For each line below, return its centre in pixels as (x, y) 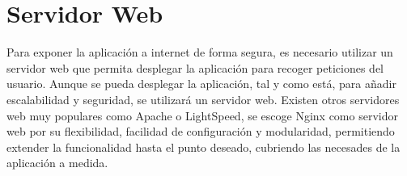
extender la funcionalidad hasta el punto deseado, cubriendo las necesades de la (203, 147)
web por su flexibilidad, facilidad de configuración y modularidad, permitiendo (201, 131)
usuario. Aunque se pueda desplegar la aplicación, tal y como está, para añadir (201, 84)
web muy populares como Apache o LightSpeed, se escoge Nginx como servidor (202, 115)
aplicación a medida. (57, 163)
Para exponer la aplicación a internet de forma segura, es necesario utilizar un (200, 52)
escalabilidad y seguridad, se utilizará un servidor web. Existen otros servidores (203, 99)
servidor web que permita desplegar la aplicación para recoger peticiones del (195, 67)
